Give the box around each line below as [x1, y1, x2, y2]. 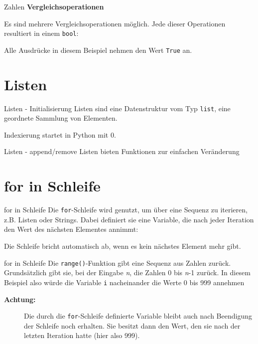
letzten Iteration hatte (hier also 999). [24, 330, 140, 341]
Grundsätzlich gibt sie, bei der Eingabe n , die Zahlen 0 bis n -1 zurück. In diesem [4, 267, 251, 278]
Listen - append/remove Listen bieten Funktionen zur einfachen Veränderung [4, 146, 240, 157]
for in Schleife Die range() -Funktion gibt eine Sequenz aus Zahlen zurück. [4, 257, 231, 268]
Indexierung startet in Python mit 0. [4, 129, 116, 140]
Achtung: [4, 294, 36, 304]
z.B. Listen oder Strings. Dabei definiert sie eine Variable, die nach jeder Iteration [4, 214, 254, 224]
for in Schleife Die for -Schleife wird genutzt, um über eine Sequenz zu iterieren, [4, 204, 248, 215]
